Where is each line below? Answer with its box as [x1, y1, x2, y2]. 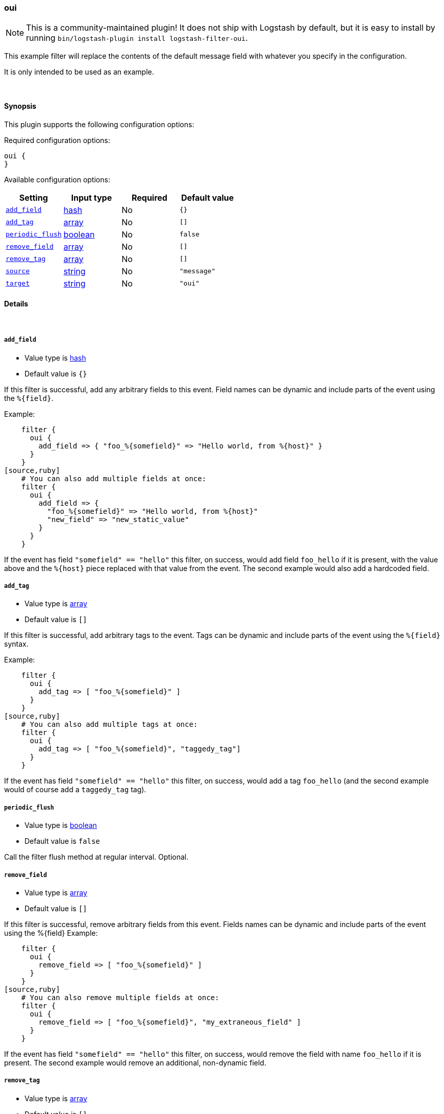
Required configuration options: [4, 135, 110, 145]
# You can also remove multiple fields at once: [21, 993, 219, 1002]
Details [4, 299, 29, 309]
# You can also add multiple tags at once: [21, 720, 198, 729]
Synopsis [4, 101, 37, 110]
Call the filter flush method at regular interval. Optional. [4, 852, 189, 862]
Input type [71, 192, 112, 203]
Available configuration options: [4, 175, 110, 184]
